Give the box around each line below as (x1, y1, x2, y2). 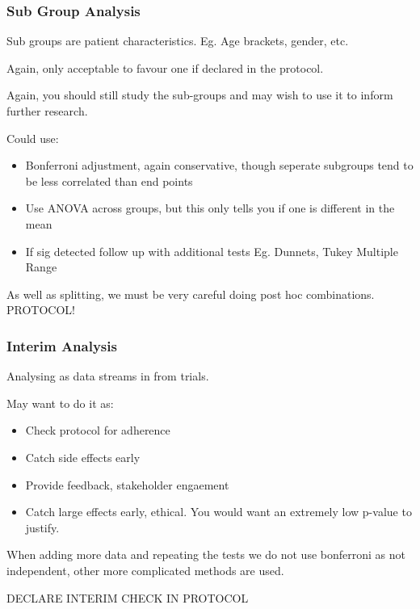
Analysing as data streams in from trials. (6, 367, 209, 384)
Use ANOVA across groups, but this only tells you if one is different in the (25, 199, 395, 216)
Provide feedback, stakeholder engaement (25, 476, 229, 493)
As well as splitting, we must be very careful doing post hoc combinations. (6, 285, 375, 302)
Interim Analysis (6, 335, 117, 355)
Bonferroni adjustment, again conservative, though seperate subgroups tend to (25, 157, 414, 174)
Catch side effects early (25, 448, 141, 465)
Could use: (6, 129, 59, 146)
